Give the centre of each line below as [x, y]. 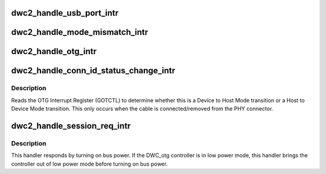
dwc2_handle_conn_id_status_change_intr [93, 71]
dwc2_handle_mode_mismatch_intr [80, 32]
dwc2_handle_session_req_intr [71, 126]
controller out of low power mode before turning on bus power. [90, 164]
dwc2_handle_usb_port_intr [65, 13]
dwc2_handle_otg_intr [54, 51]
